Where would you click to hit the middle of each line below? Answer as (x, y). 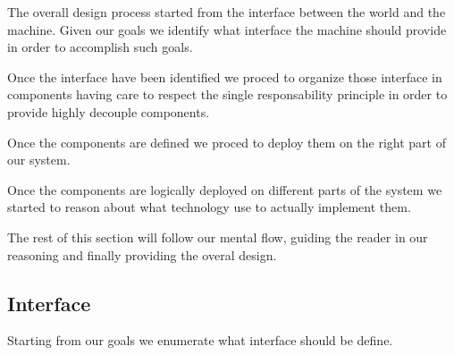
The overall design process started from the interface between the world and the (227, 12)
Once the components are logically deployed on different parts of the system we (225, 189)
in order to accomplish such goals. (100, 47)
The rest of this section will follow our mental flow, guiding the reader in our (218, 237)
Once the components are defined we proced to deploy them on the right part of (227, 142)
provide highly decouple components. (109, 111)
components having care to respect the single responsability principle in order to (227, 94)
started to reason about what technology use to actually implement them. (209, 207)
